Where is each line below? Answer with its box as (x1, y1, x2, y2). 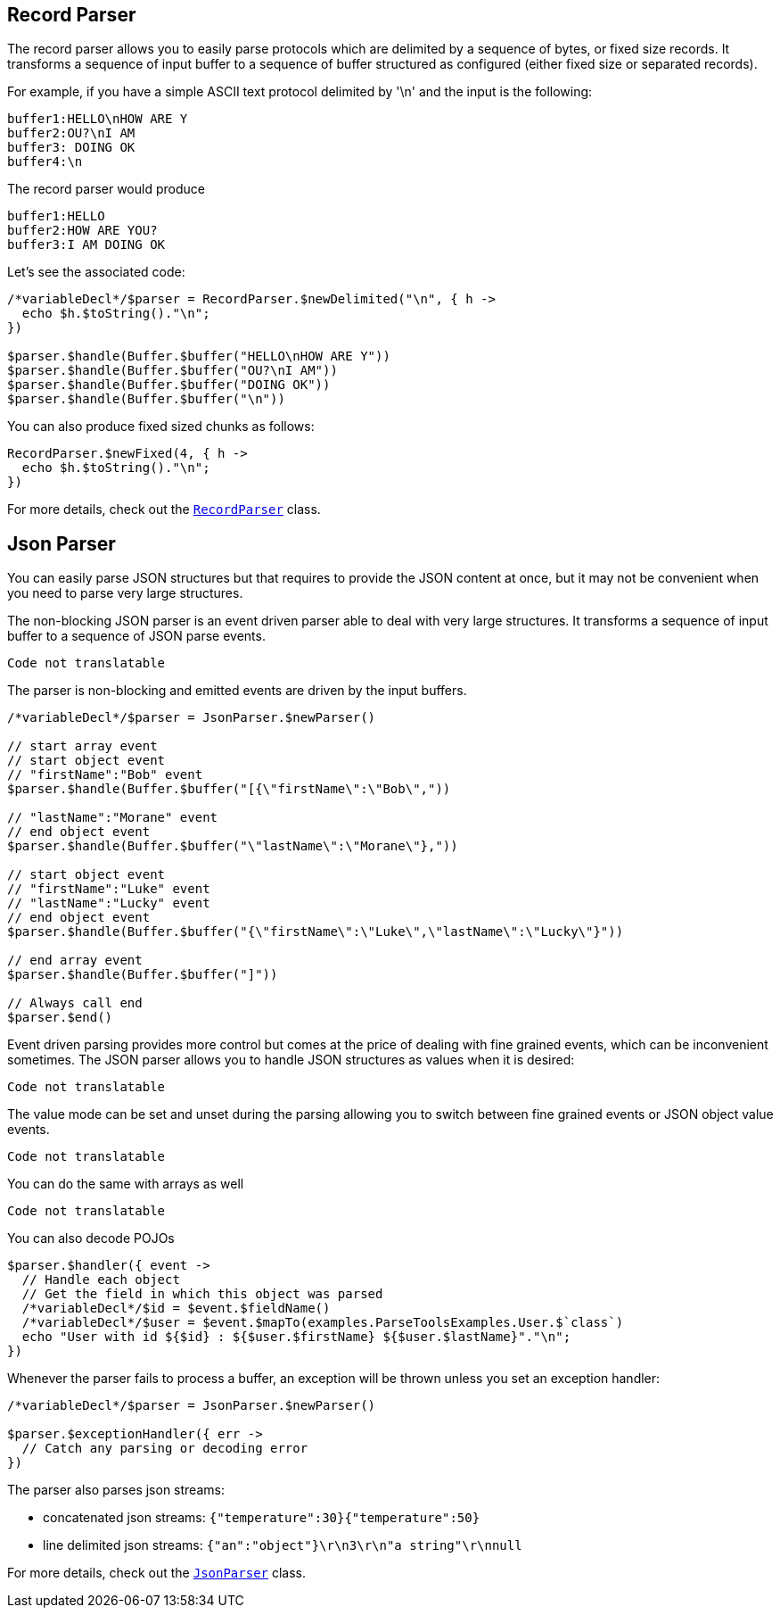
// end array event (7, 953, 143, 968)
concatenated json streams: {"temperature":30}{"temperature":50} (43, 1510, 480, 1526)
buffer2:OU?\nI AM (7, 126, 135, 141)
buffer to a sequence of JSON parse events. (7, 628, 266, 644)
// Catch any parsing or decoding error (21, 1441, 308, 1456)
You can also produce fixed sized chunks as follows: (7, 418, 315, 435)
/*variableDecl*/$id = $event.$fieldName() (21, 1301, 331, 1316)
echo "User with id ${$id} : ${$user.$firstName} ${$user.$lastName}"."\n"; (21, 1329, 571, 1345)
